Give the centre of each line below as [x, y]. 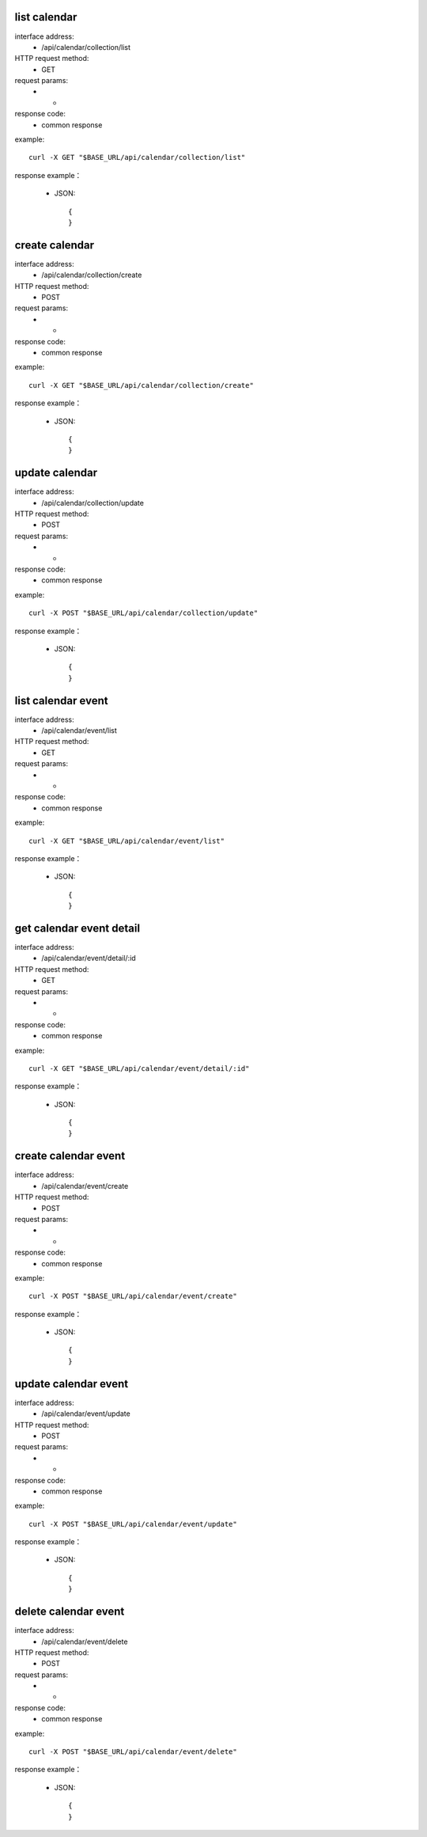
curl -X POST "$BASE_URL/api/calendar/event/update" [133, 1524]
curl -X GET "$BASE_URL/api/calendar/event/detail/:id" [139, 1068]
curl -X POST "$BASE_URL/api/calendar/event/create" [133, 1296]
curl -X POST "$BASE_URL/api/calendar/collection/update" [144, 613]
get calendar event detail [77, 928]
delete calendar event [70, 1612]
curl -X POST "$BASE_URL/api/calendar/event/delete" [133, 1752]
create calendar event [70, 1156]
